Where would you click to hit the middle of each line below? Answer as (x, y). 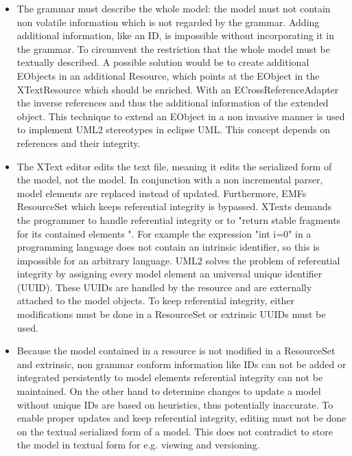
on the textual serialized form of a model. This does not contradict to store (175, 431)
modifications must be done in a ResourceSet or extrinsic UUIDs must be (171, 314)
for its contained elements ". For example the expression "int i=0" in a (164, 233)
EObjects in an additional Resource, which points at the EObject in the (168, 75)
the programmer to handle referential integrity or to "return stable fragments (179, 219)
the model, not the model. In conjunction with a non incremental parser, (170, 180)
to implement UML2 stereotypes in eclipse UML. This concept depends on (173, 129)
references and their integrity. (79, 142)
